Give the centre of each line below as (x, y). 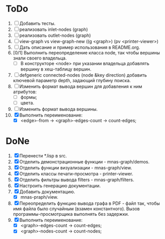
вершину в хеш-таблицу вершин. (56, 69)
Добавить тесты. (37, 23)
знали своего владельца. (40, 58)
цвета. (27, 103)
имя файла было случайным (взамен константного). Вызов (76, 209)
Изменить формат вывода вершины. (58, 109)
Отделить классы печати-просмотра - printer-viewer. (76, 174)
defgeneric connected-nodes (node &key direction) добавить (83, 75)
